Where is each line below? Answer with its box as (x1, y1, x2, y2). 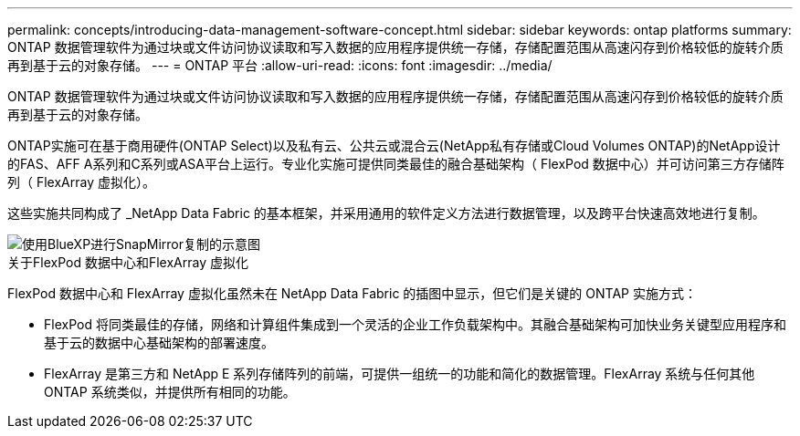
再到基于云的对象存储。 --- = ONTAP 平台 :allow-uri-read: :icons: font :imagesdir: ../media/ (7, 57, 553, 73)
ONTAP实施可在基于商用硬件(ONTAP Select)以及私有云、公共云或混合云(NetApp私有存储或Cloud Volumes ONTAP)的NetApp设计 (7, 138, 781, 153)
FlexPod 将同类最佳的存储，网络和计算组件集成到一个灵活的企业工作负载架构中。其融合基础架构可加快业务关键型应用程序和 (44, 317, 786, 332)
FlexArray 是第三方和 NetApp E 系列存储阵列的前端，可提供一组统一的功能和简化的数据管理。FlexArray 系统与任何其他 (44, 366, 755, 381)
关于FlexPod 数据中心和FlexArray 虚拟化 (7, 254, 248, 270)
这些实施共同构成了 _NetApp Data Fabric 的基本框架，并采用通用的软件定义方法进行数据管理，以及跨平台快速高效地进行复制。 (7, 205, 765, 221)
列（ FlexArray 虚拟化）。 (7, 174, 155, 190)
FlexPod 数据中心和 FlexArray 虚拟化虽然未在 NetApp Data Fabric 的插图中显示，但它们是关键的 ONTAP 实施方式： (7, 285, 697, 301)
